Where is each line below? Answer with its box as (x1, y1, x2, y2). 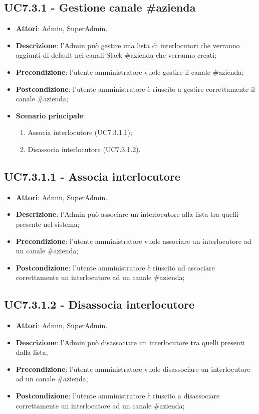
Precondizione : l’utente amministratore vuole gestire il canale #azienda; (16, 66, 244, 77)
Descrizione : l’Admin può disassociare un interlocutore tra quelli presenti (16, 337, 245, 347)
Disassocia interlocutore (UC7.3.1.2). (28, 144, 141, 154)
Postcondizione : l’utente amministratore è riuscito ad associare (16, 262, 215, 272)
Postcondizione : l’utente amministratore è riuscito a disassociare (16, 390, 220, 401)
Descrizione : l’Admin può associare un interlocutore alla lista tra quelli (16, 209, 238, 219)
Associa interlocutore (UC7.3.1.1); (28, 127, 132, 137)
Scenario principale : (16, 110, 85, 120)
